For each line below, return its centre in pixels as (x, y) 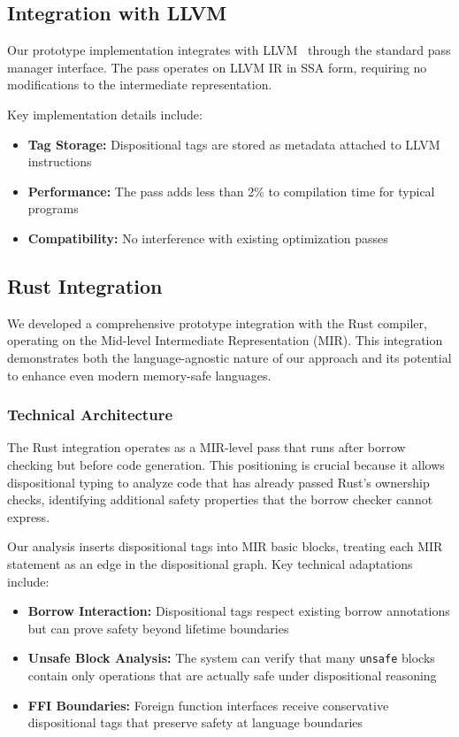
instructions (60, 161)
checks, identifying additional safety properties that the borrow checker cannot (220, 499)
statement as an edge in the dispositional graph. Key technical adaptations (210, 563)
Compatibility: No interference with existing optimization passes (208, 238)
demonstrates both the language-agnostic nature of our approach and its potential (229, 357)
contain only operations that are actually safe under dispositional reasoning (232, 675)
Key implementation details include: (105, 114)
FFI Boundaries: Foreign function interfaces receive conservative (208, 705)
